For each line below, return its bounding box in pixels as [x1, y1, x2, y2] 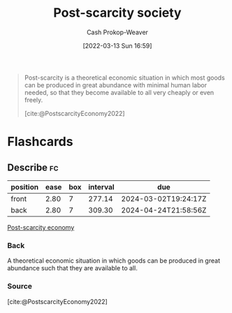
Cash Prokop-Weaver [86, 28, 149, 36]
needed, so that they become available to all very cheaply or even [24, 88, 215, 96]
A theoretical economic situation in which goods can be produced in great [7, 256, 220, 265]
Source [7, 282, 33, 291]
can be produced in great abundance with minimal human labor [24, 80, 208, 89]
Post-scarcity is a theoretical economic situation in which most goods [24, 73, 225, 82]
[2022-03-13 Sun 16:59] [82, 41, 152, 50]
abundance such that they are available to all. [7, 264, 138, 272]
